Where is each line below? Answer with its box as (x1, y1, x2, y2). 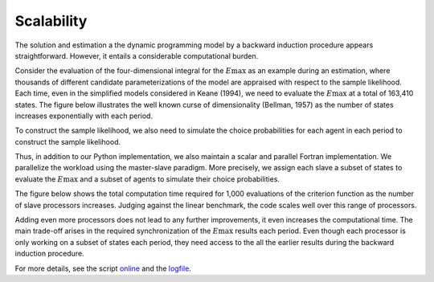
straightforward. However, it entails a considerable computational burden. (14, 51, 259, 60)
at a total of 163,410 (348, 88, 414, 98)
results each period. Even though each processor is (235, 226, 406, 236)
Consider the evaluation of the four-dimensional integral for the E (14, 66, 232, 76)
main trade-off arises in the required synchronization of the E (14, 226, 219, 236)
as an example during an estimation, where (248, 66, 391, 76)
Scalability (14, 12, 88, 30)
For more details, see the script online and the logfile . (14, 264, 192, 273)
